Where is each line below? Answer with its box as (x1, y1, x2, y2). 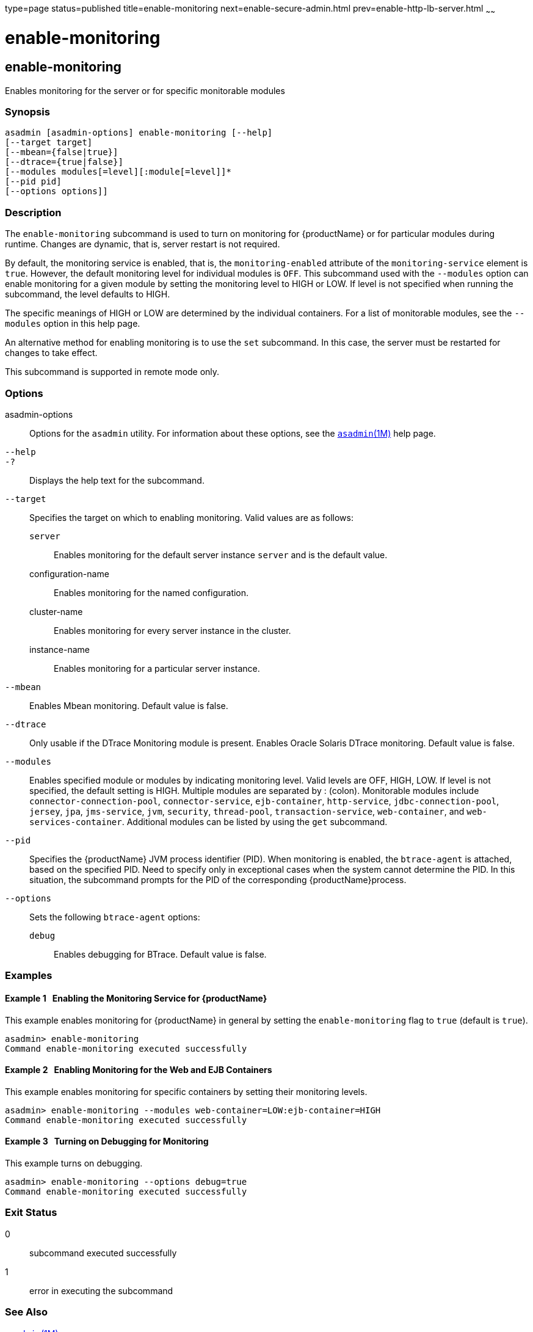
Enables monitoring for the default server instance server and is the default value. (54, 549, 388, 560)
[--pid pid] (5, 177, 62, 187)
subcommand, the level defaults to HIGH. (5, 289, 170, 300)
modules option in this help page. (5, 318, 140, 329)
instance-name (29, 644, 90, 655)
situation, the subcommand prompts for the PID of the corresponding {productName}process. (29, 874, 407, 885)
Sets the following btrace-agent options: (29, 911, 200, 922)
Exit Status (5, 1206, 57, 1219)
